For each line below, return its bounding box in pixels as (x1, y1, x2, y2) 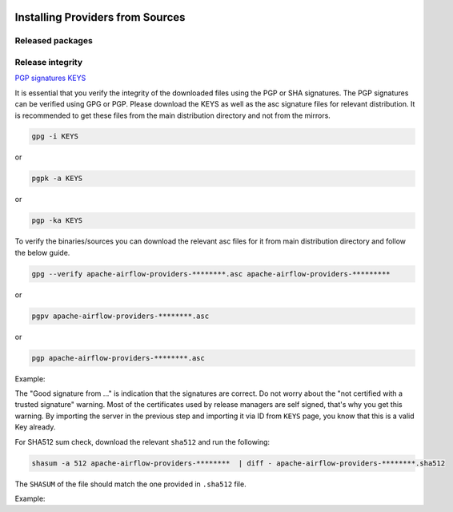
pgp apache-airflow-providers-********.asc (31, 353, 206, 362)
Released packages (14, 35, 94, 46)
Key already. (14, 422, 56, 432)
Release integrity (14, 56, 83, 67)
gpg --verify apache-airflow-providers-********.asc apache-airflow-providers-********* (31, 269, 391, 278)
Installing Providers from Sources (14, 10, 186, 24)
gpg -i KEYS (31, 132, 79, 141)
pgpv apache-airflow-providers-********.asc (31, 311, 210, 321)
